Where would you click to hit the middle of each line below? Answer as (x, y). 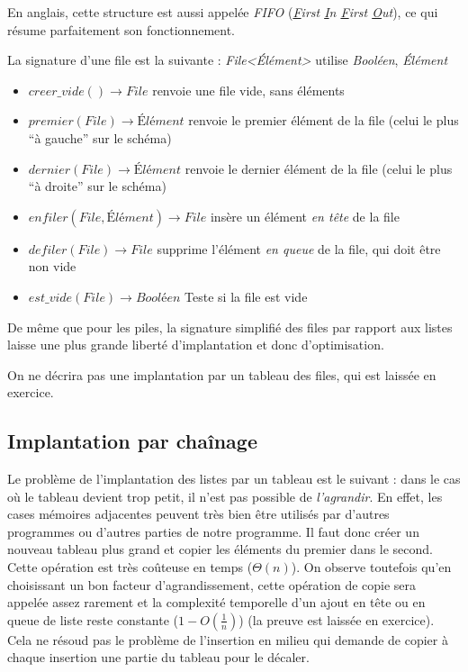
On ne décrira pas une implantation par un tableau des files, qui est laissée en (222, 374)
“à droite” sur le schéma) (97, 186)
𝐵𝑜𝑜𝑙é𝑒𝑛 (158, 298)
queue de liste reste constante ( (93, 619)
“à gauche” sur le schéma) (100, 137)
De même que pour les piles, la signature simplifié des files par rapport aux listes (230, 327)
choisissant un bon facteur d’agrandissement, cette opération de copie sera (212, 584)
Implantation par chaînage (132, 441)
